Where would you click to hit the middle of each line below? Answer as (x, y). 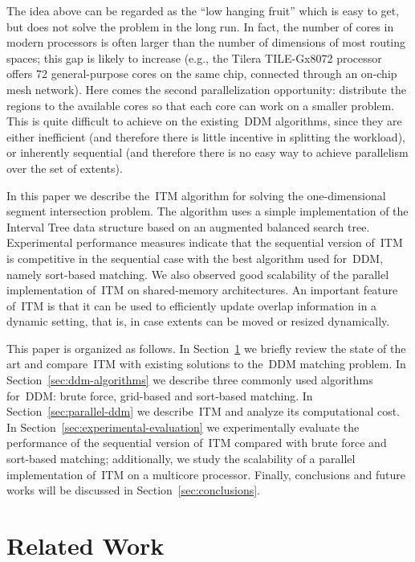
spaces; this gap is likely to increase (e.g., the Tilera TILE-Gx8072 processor (194, 57)
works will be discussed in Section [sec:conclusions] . (133, 490)
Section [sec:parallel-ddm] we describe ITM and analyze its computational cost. (203, 411)
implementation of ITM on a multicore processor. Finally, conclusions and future (206, 474)
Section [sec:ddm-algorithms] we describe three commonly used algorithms (190, 380)
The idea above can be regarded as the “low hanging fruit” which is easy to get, (203, 10)
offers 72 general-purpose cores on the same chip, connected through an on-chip (202, 74)
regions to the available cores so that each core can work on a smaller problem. (201, 105)
